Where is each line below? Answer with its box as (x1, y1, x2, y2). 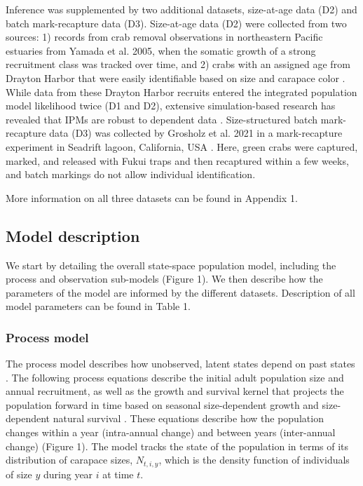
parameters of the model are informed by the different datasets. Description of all (6, 285, 355, 299)
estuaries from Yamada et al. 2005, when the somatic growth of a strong (6, 43, 316, 58)
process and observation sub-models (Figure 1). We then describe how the (6, 271, 323, 286)
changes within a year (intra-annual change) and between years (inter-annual (6, 425, 336, 440)
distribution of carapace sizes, (6, 452, 133, 467)
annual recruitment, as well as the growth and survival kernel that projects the (6, 384, 344, 398)
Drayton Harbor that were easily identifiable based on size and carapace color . (6, 70, 345, 85)
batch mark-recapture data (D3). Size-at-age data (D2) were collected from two (6, 15, 347, 30)
